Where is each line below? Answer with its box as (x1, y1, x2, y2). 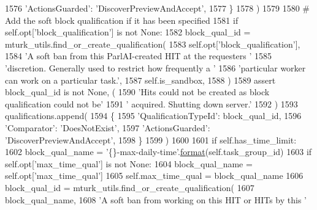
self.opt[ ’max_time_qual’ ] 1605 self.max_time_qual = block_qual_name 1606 (5, 169, 304, 182)
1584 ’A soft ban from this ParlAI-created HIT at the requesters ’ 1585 (5, 49, 272, 62)
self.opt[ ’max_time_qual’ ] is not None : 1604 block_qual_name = (5, 157, 253, 170)
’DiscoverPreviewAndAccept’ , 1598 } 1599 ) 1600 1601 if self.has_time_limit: (5, 133, 297, 146)
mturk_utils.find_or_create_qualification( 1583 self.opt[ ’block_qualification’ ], (5, 37, 300, 50)
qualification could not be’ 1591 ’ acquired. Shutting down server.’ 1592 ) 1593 (5, 97, 298, 110)
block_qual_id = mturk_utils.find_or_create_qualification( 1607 (5, 181, 254, 194)
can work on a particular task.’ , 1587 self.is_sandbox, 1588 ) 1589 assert (5, 73, 276, 86)
